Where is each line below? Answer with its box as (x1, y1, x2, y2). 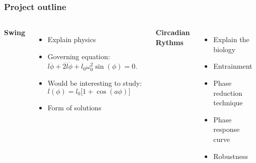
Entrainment (213, 61, 252, 71)
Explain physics (47, 34, 96, 45)
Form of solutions (47, 102, 102, 112)
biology (213, 44, 236, 54)
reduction (213, 87, 242, 98)
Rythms (155, 37, 184, 47)
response (213, 124, 240, 134)
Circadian (155, 27, 190, 38)
